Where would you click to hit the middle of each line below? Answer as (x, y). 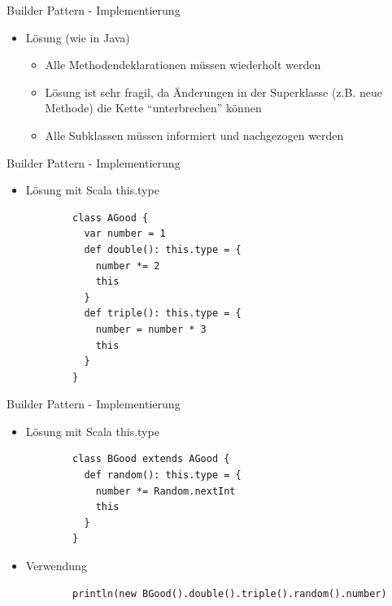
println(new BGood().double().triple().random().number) (230, 593)
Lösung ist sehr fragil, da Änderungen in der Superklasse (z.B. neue (213, 92)
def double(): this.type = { (163, 249)
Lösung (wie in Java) (78, 37)
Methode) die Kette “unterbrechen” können (153, 108)
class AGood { (111, 218)
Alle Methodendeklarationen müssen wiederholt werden (183, 65)
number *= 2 (128, 266)
